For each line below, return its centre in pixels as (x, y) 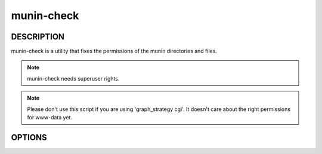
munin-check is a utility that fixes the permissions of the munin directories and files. (114, 51)
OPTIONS (29, 137)
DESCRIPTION (38, 37)
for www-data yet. (50, 118)
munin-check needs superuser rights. (73, 78)
